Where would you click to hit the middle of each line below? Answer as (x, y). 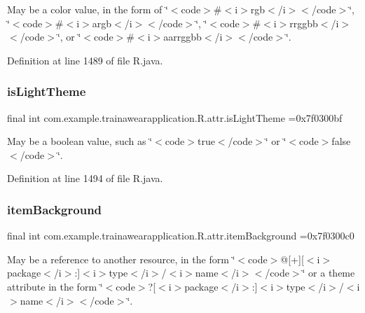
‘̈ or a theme (329, 273)
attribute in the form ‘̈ (55, 286)
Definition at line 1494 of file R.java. (85, 178)
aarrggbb (182, 37)
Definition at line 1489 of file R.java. (85, 60)
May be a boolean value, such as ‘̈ (80, 141)
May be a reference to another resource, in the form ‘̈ (121, 259)
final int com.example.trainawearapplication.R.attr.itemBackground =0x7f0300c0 (181, 236)
